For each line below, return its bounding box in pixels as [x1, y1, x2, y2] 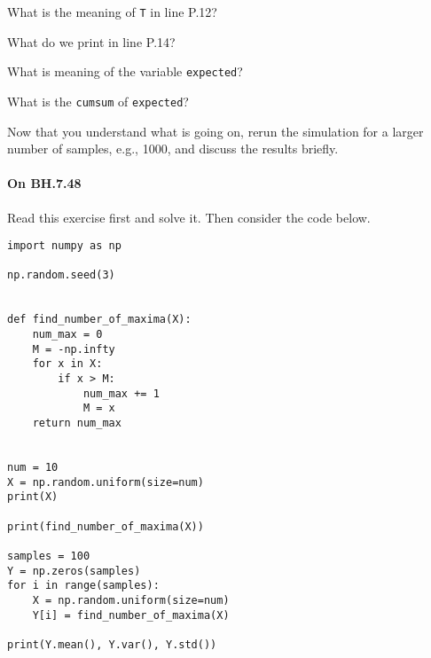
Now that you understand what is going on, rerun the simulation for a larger [7, 121, 424, 140]
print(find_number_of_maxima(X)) [7, 520, 204, 533]
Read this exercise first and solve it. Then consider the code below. [7, 208, 371, 226]
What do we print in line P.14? [7, 32, 176, 51]
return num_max [32, 417, 121, 430]
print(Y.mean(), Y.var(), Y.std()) [7, 638, 217, 651]
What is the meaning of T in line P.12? [7, 3, 217, 20]
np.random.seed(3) [7, 269, 115, 282]
